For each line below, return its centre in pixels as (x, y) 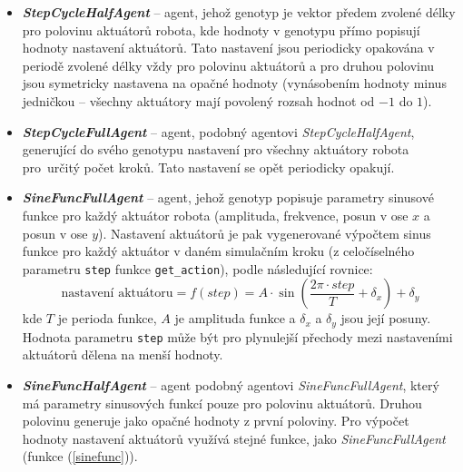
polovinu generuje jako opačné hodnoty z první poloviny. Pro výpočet (216, 421)
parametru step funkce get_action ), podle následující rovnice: (197, 268)
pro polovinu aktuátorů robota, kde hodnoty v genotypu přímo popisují (221, 29)
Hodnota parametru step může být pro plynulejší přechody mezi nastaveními (237, 336)
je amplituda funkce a (235, 318)
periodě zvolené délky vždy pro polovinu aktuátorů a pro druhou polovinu (228, 65)
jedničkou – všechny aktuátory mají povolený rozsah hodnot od (198, 100)
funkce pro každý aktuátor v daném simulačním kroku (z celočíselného (218, 251)
